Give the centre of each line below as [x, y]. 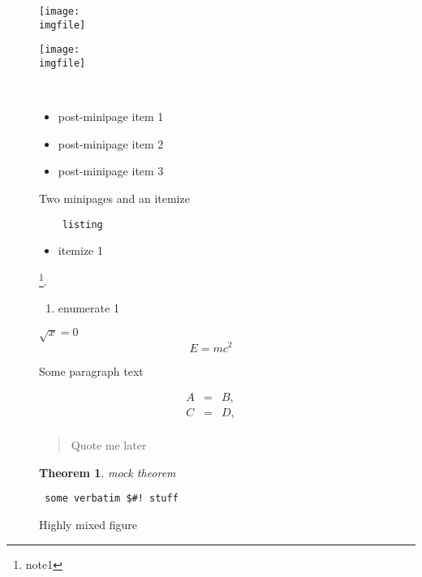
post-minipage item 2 [111, 143]
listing [82, 224]
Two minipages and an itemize [114, 198]
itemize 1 [80, 250]
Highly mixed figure [88, 525]
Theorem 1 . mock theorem [108, 472]
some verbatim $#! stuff [112, 499]
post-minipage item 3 [111, 171]
